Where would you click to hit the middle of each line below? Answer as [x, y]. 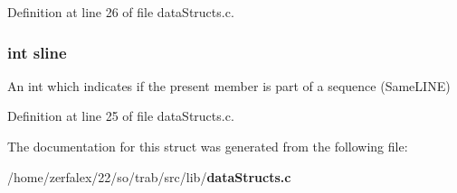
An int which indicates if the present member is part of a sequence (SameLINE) [229, 85]
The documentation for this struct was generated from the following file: [208, 146]
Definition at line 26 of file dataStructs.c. [121, 12]
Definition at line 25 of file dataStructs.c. [121, 116]
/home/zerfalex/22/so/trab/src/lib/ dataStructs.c [149, 176]
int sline [37, 52]
